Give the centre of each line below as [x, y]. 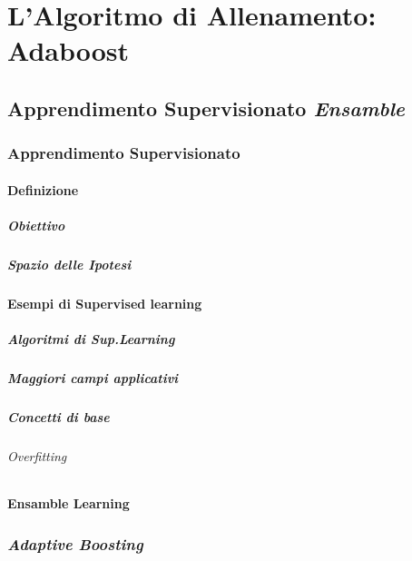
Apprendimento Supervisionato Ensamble [206, 108]
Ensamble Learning [69, 503]
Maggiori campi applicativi [93, 378]
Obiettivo [36, 225]
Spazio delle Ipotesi [69, 264]
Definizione [43, 189]
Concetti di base [59, 417]
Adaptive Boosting [75, 543]
